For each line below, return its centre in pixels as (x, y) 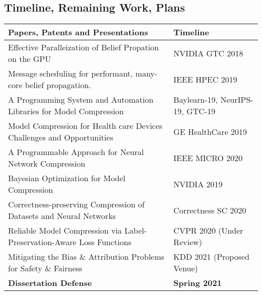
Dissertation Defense (50, 283)
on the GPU (30, 59)
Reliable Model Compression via (65, 231)
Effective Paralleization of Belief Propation (84, 47)
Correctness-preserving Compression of (76, 204)
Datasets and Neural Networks (62, 216)
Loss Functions (105, 242)
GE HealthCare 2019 (210, 131)
